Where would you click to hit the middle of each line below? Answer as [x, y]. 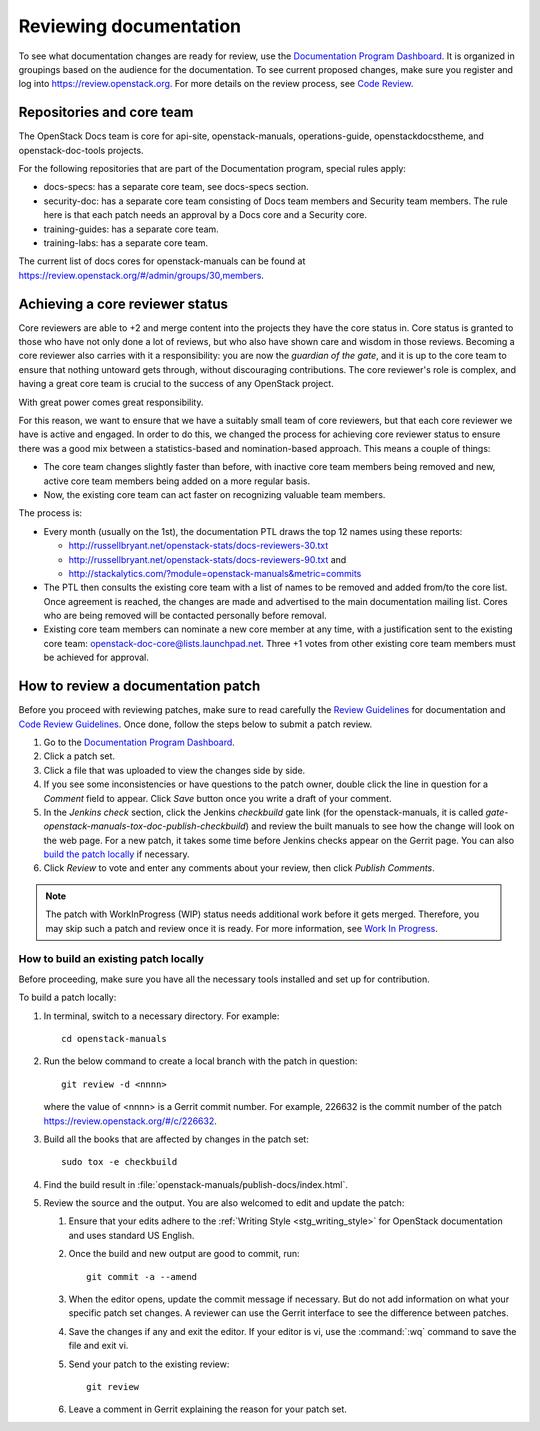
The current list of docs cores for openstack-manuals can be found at [162, 261]
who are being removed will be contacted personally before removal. [185, 616]
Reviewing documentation [130, 26]
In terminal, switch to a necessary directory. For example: [161, 1016]
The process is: [50, 513]
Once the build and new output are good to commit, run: [184, 1254]
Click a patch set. [79, 756]
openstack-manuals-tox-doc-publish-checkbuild [144, 826]
